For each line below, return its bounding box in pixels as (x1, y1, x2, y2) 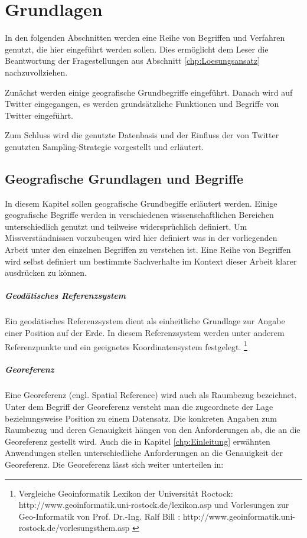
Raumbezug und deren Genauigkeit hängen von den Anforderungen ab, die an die (5, 423, 301, 436)
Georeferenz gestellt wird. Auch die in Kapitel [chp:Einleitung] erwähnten (5, 435, 270, 447)
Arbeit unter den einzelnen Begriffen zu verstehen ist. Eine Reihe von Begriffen (5, 243, 291, 256)
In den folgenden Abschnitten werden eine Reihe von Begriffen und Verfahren (5, 31, 285, 44)
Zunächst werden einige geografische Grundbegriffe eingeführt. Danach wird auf (5, 86, 293, 98)
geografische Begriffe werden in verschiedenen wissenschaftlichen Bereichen (5, 208, 274, 221)
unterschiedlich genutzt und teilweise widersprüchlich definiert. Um (5, 220, 247, 232)
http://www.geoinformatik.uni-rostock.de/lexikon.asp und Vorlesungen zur (18, 498, 289, 511)
